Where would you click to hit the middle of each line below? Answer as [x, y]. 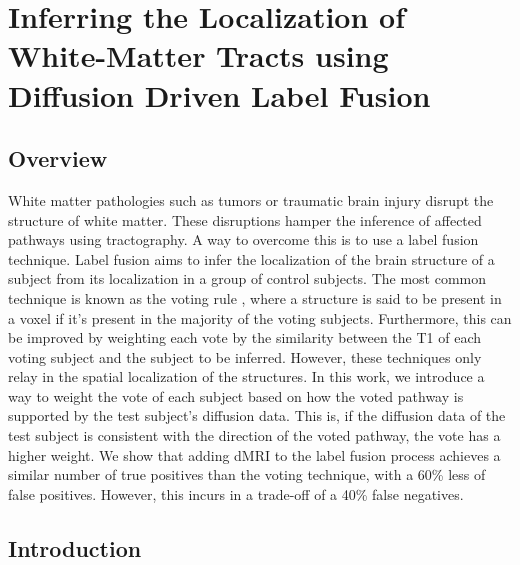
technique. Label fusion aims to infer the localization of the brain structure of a [251, 258]
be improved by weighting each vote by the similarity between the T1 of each [244, 337]
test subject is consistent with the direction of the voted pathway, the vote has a [254, 435]
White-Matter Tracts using [198, 55]
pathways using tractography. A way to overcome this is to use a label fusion [243, 239]
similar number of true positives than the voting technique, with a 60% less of [247, 474]
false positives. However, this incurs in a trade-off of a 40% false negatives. [236, 493]
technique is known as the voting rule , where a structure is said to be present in [255, 297]
